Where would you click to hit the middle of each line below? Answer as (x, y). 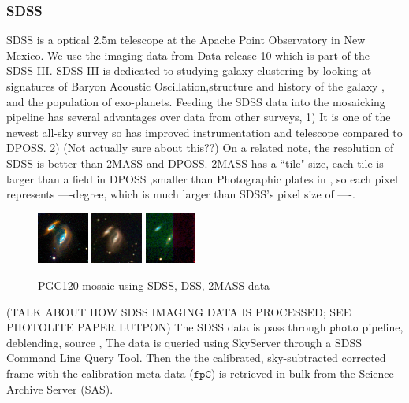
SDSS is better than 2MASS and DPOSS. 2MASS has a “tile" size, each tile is (195, 163)
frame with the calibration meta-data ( (100, 373)
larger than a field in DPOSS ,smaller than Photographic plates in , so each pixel (202, 178)
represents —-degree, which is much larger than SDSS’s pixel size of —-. (181, 194)
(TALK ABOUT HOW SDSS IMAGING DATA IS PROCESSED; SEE (179, 311)
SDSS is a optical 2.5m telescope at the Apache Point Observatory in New (186, 40)
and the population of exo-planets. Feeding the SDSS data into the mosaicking (196, 101)
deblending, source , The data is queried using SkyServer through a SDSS (184, 342)
